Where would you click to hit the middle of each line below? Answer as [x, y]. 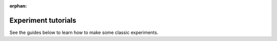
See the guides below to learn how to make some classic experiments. [84, 32]
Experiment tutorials [43, 20]
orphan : [18, 6]
